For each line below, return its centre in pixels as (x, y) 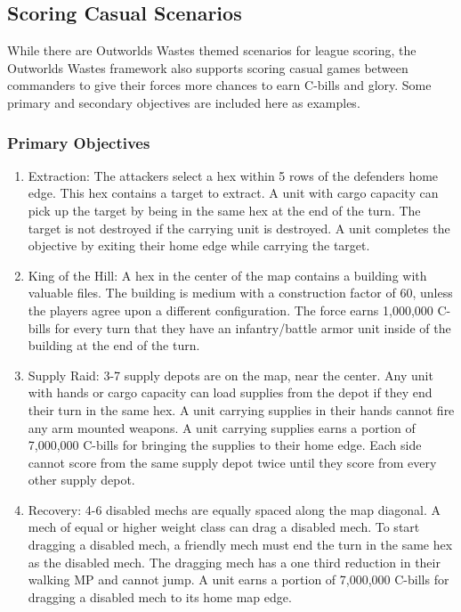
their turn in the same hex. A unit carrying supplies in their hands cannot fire (241, 409)
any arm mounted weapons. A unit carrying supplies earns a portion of (222, 427)
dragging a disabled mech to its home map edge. (160, 596)
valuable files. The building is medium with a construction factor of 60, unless (240, 293)
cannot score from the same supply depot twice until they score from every (232, 462)
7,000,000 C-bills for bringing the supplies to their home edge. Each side (225, 445)
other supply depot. (81, 480)
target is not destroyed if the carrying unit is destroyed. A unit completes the (239, 228)
